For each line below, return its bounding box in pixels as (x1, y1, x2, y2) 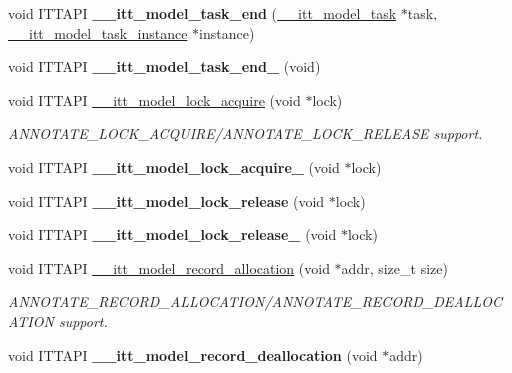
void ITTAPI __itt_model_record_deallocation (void (8, 344, 378, 365)
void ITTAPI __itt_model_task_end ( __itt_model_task (8, 3, 397, 23)
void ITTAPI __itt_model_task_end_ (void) (8, 56, 321, 77)
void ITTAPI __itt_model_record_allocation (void (8, 257, 330, 278)
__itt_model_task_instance (8, 22, 188, 43)
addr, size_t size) (341, 257, 448, 278)
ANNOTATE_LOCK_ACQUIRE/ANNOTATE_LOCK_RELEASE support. (8, 123, 483, 144)
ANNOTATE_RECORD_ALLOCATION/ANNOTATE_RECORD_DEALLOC (8, 291, 503, 312)
